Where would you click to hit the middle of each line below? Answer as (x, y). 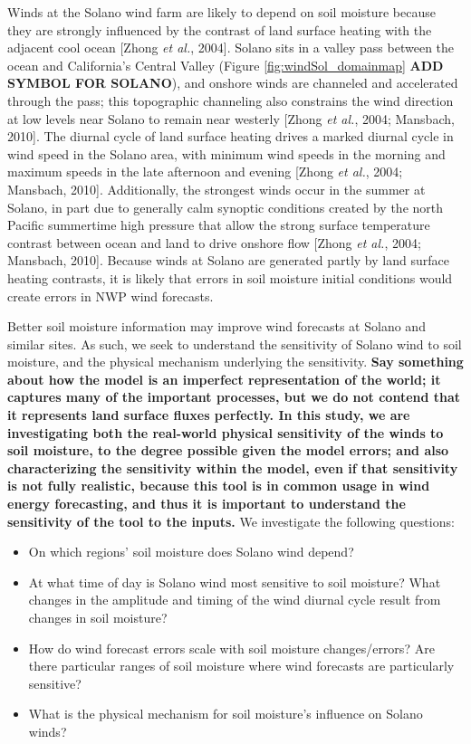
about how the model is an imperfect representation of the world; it (224, 379)
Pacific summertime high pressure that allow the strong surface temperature (219, 225)
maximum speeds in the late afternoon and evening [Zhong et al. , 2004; (205, 172)
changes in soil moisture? (98, 617)
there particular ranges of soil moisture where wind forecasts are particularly (241, 666)
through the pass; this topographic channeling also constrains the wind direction (231, 100)
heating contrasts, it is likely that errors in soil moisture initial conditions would (230, 277)
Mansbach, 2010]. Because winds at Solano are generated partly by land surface (228, 260)
